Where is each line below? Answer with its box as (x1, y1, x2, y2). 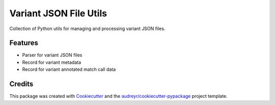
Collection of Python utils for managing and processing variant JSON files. (9, 25, 166, 32)
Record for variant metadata (22, 59, 81, 65)
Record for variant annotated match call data (22, 66, 116, 72)
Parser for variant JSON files (22, 52, 82, 58)
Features (9, 39, 38, 47)
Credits (9, 80, 34, 89)
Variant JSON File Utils (9, 8, 107, 19)
